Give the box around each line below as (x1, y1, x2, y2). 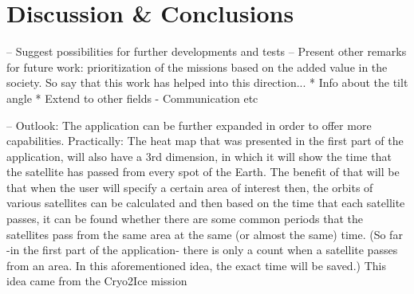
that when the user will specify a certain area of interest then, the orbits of (6, 178, 373, 195)
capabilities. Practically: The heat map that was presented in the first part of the (6, 132, 404, 149)
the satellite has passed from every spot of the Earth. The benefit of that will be (6, 163, 400, 180)
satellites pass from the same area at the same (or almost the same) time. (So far (6, 225, 403, 242)
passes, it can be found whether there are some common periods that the (6, 210, 363, 227)
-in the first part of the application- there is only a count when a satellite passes (6, 241, 398, 258)
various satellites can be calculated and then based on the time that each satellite (6, 194, 405, 211)
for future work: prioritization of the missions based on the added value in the (6, 58, 388, 75)
